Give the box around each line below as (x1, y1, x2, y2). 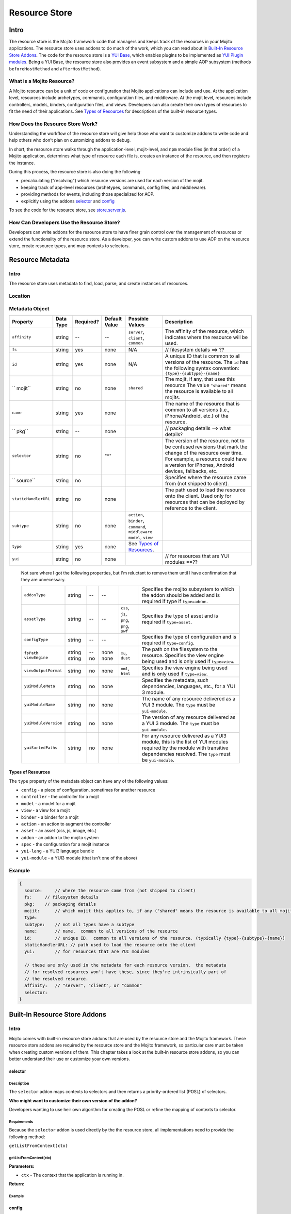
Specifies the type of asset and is (142, 612, 218, 619)
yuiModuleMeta (24, 684, 55, 689)
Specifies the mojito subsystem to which (142, 586, 235, 592)
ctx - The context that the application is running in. (21, 1172, 124, 1178)
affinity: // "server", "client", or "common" (24, 983, 143, 988)
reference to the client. (165, 505, 217, 511)
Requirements (9, 1119, 33, 1124)
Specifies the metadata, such (142, 676, 209, 683)
